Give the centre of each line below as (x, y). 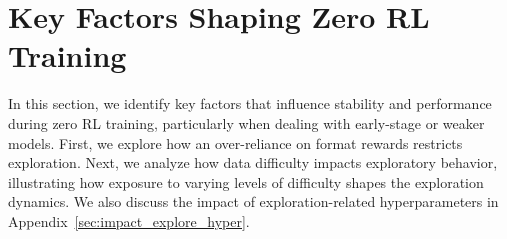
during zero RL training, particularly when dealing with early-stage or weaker (246, 122)
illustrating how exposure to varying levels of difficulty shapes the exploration (246, 181)
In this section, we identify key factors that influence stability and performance (250, 103)
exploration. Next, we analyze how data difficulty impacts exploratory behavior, (253, 162)
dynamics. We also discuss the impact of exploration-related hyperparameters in (253, 201)
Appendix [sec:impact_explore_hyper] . (129, 220)
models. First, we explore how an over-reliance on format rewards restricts (235, 142)
